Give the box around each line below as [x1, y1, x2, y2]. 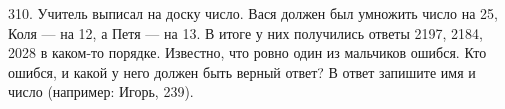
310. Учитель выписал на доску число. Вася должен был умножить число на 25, [8, 3, 498, 23]
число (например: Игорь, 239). [8, 81, 194, 102]
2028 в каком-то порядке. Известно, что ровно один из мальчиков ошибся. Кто [8, 42, 487, 63]
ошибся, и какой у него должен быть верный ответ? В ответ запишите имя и [8, 61, 476, 82]
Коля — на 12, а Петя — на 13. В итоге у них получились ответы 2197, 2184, [8, 22, 483, 43]
